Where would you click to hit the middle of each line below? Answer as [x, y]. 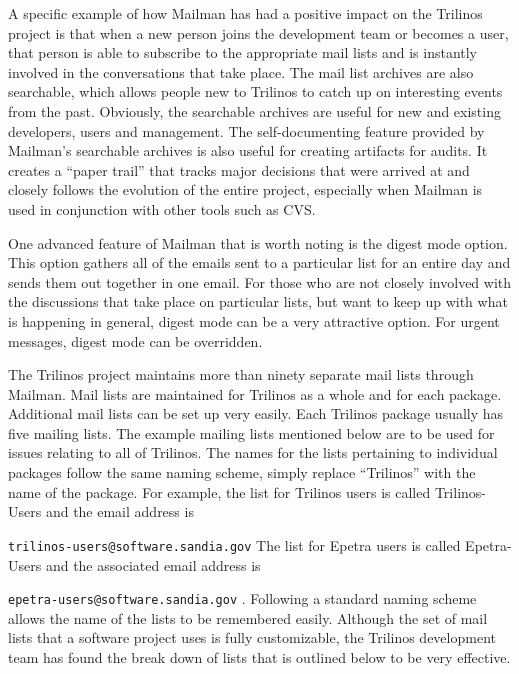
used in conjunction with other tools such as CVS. [162, 208]
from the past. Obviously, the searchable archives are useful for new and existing [254, 110]
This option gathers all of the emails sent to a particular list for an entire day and [259, 262]
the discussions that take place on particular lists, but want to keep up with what [258, 301]
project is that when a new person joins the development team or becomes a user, [258, 32]
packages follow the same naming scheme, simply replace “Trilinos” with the [242, 472]
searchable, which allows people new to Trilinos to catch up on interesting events [255, 91]
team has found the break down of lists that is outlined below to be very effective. [259, 656]
